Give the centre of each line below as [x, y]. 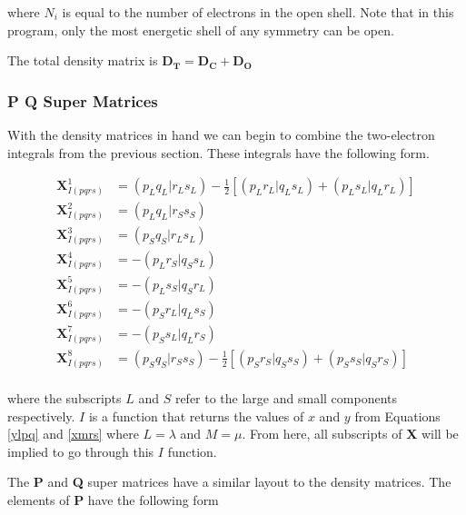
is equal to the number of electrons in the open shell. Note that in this [258, 12]
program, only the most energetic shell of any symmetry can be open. [201, 30]
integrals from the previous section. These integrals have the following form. [218, 152]
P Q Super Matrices [83, 100]
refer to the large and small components [286, 397]
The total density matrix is [83, 60]
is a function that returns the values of [196, 416]
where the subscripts [64, 397]
